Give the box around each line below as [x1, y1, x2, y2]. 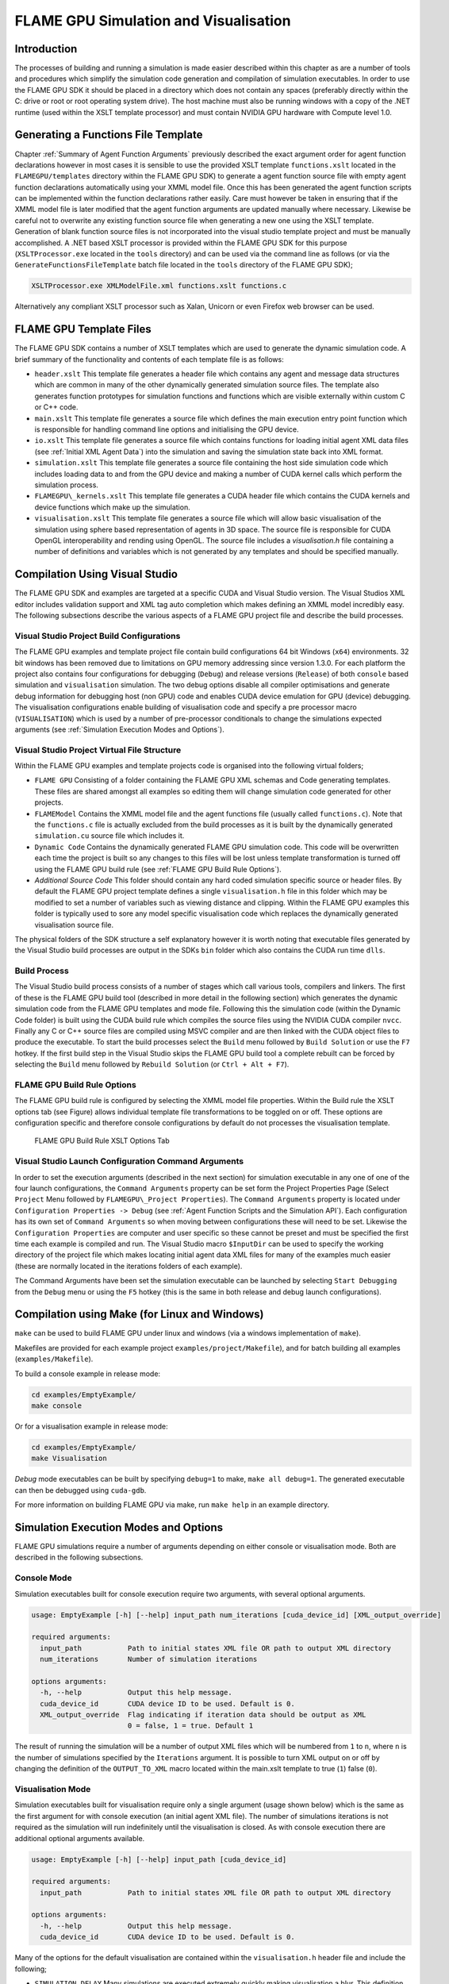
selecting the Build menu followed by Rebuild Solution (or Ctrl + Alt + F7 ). [14, 1059, 290, 1069]
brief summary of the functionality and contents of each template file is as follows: [14, 354, 285, 364]
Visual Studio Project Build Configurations [14, 630, 181, 641]
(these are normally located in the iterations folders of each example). [14, 1261, 243, 1271]
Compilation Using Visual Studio [14, 567, 178, 581]
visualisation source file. [34, 920, 114, 929]
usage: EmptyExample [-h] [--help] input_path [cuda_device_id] [31, 1855, 287, 1864]
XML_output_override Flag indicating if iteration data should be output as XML [40, 1710, 366, 1720]
